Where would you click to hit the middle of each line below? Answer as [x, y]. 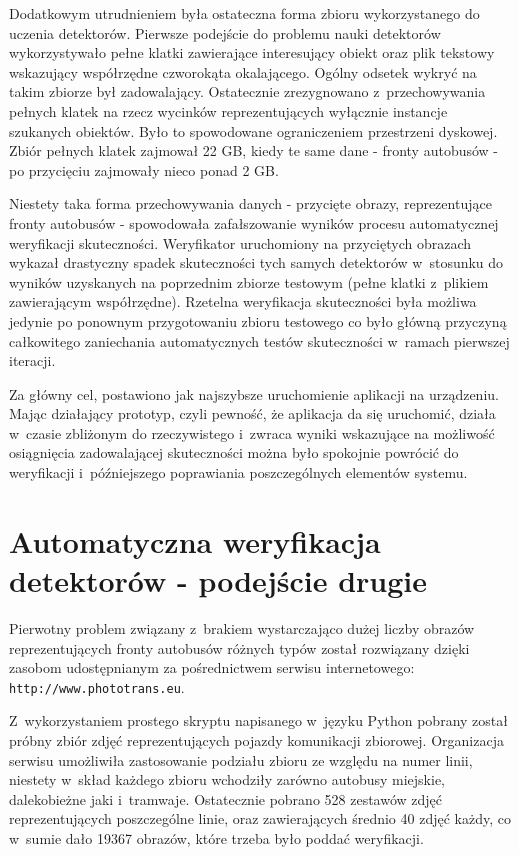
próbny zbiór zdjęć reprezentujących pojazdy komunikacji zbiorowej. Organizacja [256, 740]
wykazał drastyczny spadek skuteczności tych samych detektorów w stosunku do [256, 262]
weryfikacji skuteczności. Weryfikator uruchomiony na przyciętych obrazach [240, 242]
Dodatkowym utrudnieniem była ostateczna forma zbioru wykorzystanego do [244, 13]
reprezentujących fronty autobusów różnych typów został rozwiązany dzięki [239, 647]
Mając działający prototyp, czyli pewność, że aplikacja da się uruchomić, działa [252, 413]
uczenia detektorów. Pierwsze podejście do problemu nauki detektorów [225, 32]
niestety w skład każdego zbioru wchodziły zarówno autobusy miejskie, [227, 779]
